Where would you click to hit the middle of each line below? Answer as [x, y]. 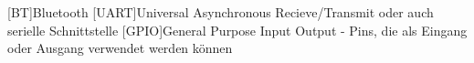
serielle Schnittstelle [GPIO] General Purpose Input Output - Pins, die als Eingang [237, 30]
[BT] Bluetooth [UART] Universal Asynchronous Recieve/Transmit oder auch [221, 12]
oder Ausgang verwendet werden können [120, 48]
